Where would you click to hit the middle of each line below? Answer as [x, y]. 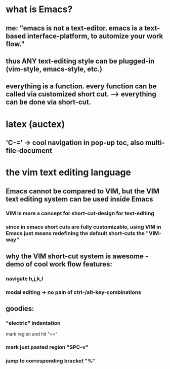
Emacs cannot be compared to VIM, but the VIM [83, 191]
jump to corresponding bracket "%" [51, 361]
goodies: [20, 308]
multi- [155, 142]
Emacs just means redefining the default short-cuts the [75, 233]
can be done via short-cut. [49, 102]
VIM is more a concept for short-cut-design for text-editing [80, 213]
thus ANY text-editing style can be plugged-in [80, 61]
